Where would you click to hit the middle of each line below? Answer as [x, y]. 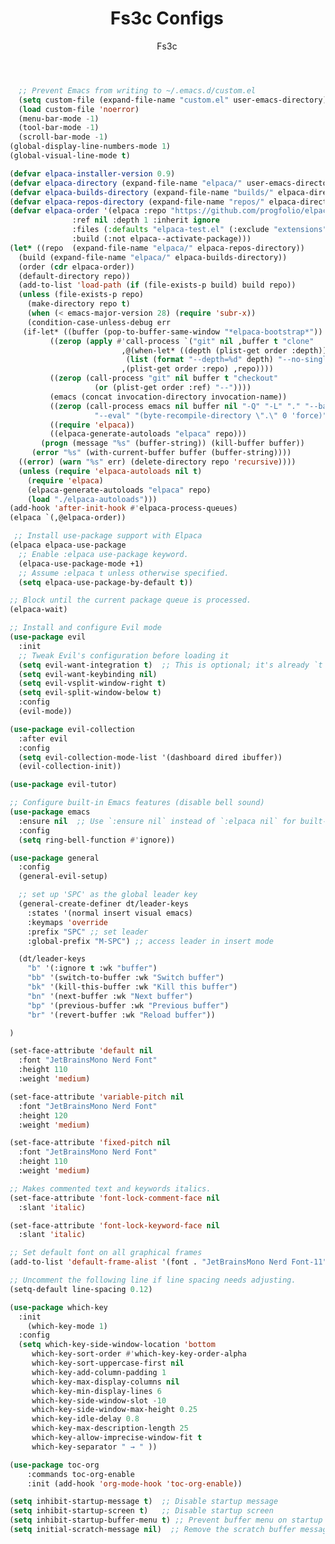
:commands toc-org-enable [81, 1474]
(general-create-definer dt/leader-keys [103, 904]
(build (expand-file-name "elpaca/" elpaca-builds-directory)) [152, 257]
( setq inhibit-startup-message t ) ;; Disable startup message [144, 1502]
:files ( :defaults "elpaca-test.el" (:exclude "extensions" [200, 230]
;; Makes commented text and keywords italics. [110, 1188]
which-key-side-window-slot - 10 [99, 1400]
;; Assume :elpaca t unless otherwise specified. [123, 573]
